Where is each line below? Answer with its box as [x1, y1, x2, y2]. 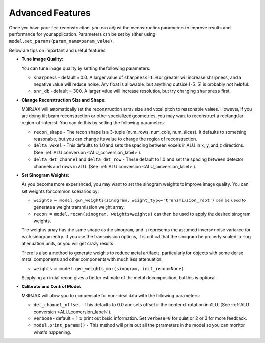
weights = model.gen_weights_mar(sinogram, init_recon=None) [33, 266, 184, 271]
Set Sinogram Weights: [21, 172, 70, 178]
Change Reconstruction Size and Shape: [21, 97, 106, 103]
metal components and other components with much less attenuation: [21, 257, 163, 262]
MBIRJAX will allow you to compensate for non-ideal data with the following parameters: [21, 292, 200, 298]
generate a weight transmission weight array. [33, 204, 125, 210]
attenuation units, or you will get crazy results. [21, 241, 115, 247]
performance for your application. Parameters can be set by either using [9, 31, 156, 37]
